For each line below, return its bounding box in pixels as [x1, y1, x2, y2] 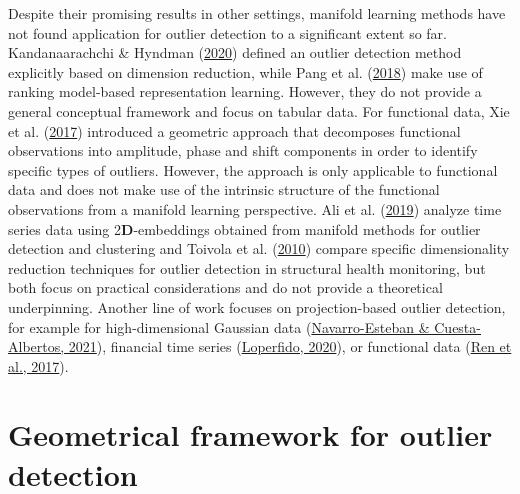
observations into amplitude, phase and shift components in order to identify [8, 140, 478, 161]
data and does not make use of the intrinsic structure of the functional [8, 179, 440, 200]
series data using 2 [8, 218, 122, 239]
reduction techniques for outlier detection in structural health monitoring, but [8, 257, 486, 278]
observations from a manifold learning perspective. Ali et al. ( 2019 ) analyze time [8, 198, 502, 219]
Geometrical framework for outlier [8, 414, 493, 455]
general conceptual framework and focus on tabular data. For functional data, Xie [8, 100, 510, 121]
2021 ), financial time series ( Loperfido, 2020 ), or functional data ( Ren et [68, 336, 512, 357]
